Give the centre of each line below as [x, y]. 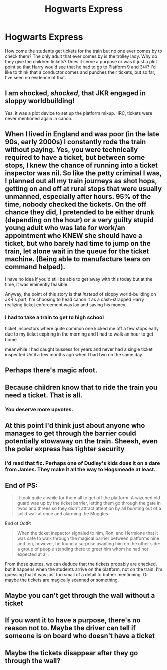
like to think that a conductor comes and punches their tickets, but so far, [80, 72]
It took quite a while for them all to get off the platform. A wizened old [89, 497]
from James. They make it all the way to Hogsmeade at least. [80, 469]
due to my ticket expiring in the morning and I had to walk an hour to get [79, 334]
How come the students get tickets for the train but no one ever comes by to [83, 51]
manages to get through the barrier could [71, 433]
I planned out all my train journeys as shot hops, [81, 181]
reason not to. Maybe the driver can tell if [71, 628]
